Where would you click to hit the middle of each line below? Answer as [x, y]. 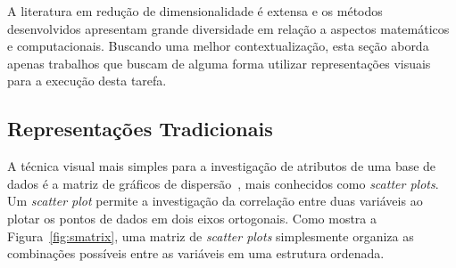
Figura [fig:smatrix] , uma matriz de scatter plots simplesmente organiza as [211, 236]
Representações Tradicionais [140, 129]
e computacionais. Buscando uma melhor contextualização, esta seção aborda [218, 46]
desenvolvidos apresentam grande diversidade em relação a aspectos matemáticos [228, 28]
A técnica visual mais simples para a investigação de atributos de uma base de [222, 166]
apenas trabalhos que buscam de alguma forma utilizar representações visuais [219, 63]
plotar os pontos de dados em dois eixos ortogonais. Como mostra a [192, 218]
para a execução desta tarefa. [87, 81]
